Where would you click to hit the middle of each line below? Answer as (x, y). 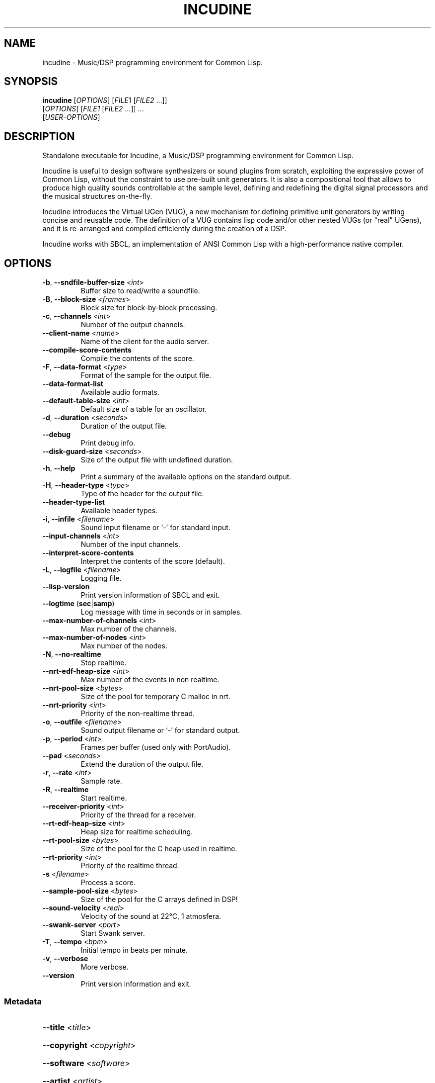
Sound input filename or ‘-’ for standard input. (155, 528)
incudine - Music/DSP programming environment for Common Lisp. (153, 62)
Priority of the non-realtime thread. (138, 714)
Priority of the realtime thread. (130, 866)
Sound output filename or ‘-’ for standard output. (160, 730)
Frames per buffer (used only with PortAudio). (156, 747)
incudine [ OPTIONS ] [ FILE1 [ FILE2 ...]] (105, 100)
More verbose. (105, 967)
